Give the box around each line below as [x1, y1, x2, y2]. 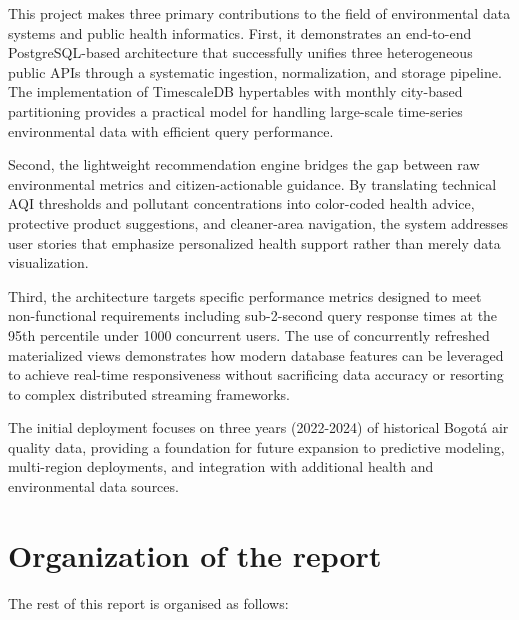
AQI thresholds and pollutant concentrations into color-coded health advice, [8, 193, 475, 214]
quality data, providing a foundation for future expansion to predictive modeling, [8, 436, 505, 457]
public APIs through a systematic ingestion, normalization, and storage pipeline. [8, 61, 502, 82]
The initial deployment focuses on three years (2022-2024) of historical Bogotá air [8, 417, 509, 438]
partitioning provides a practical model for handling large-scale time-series [8, 100, 463, 121]
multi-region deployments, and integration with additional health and [8, 456, 434, 477]
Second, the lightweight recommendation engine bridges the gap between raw [8, 154, 480, 175]
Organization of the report [8, 534, 382, 575]
